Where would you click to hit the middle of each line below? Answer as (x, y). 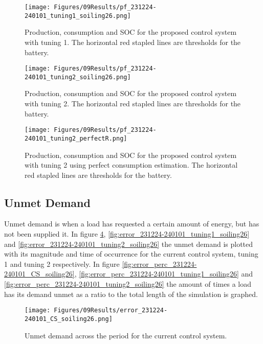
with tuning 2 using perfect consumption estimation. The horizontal (131, 165)
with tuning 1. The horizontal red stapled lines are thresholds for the (133, 42)
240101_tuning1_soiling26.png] (78, 16)
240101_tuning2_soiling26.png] (78, 77)
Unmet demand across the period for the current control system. (126, 335)
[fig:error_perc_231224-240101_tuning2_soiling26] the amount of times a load (128, 284)
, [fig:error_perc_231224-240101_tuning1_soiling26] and (164, 274)
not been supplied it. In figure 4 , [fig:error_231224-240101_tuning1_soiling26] (127, 234)
